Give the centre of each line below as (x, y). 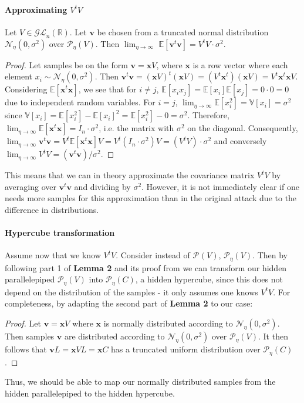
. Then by (270, 255)
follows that (26, 349)
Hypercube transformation (60, 233)
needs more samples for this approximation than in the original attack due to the (151, 198)
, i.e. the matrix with (136, 128)
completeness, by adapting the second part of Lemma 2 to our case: (129, 303)
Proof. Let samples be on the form (66, 64)
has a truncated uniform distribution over (186, 349)
